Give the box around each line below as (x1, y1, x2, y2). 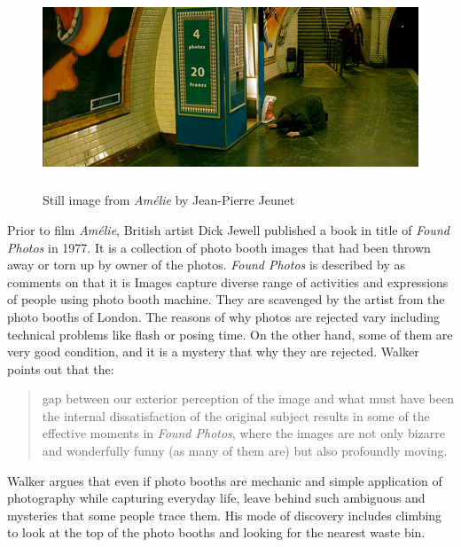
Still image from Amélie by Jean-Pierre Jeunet (43, 191, 295, 209)
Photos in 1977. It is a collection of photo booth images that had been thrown (7, 238, 431, 256)
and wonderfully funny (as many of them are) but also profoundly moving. (42, 442, 448, 460)
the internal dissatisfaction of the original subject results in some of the (42, 406, 430, 425)
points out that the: (7, 359, 114, 378)
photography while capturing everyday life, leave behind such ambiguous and (7, 488, 426, 507)
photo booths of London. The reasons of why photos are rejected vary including (7, 307, 440, 325)
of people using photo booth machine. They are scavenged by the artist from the (7, 290, 445, 309)
